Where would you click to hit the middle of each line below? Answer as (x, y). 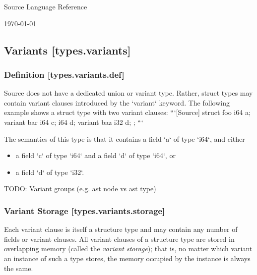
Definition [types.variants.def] (64, 74)
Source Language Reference (46, 6)
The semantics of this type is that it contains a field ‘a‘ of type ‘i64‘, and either (125, 138)
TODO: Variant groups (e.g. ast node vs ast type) (80, 189)
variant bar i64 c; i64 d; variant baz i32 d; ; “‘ (74, 122)
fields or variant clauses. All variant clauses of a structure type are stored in (119, 239)
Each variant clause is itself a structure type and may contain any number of (121, 229)
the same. (19, 268)
